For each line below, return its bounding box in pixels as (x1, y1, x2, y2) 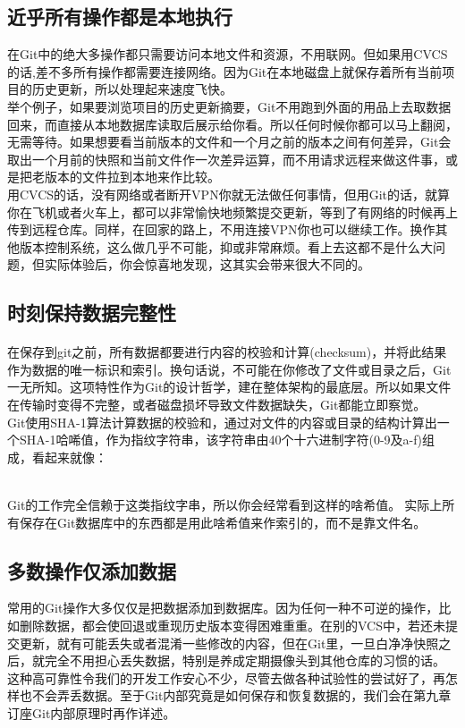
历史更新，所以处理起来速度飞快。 (31, 80, 232, 98)
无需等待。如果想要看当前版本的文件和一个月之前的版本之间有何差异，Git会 (7, 132, 452, 151)
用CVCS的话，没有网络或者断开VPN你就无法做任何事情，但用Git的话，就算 (7, 184, 450, 203)
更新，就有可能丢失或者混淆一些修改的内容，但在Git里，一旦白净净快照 (19, 633, 439, 652)
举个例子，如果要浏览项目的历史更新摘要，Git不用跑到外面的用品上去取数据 (7, 97, 452, 115)
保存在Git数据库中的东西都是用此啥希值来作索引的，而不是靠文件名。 (19, 512, 427, 531)
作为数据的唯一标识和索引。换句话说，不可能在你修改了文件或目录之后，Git (7, 360, 452, 378)
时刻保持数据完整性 (7, 299, 176, 326)
